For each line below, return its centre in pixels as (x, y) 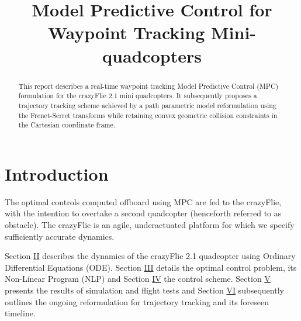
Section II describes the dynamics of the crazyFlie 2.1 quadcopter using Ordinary (150, 256)
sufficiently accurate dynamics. (60, 236)
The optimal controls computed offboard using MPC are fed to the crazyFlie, (143, 201)
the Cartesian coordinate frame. (67, 125)
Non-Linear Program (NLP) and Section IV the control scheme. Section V (138, 279)
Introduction (57, 173)
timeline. (20, 313)
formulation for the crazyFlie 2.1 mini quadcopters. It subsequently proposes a (138, 96)
